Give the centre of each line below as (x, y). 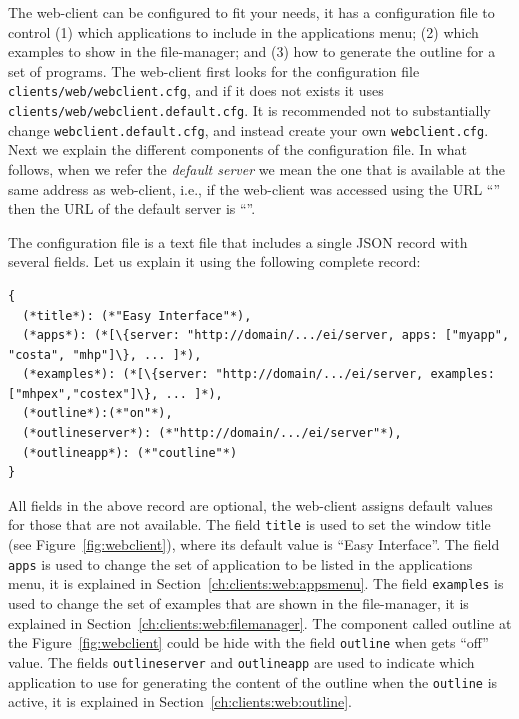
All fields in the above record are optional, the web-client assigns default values (250, 504)
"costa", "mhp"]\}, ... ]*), (105, 354)
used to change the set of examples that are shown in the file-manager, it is (238, 603)
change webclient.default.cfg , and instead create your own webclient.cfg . (248, 129)
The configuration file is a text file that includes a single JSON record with (238, 241)
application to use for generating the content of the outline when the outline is (253, 681)
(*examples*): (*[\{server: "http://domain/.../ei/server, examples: (258, 374)
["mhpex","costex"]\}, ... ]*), (115, 393)
